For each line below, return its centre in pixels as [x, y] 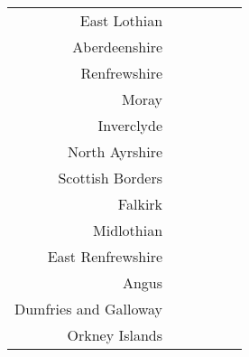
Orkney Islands [115, 335]
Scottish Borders [111, 178]
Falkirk [140, 204]
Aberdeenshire [118, 47]
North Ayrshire [115, 151]
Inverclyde [130, 125]
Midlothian [128, 230]
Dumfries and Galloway [89, 309]
